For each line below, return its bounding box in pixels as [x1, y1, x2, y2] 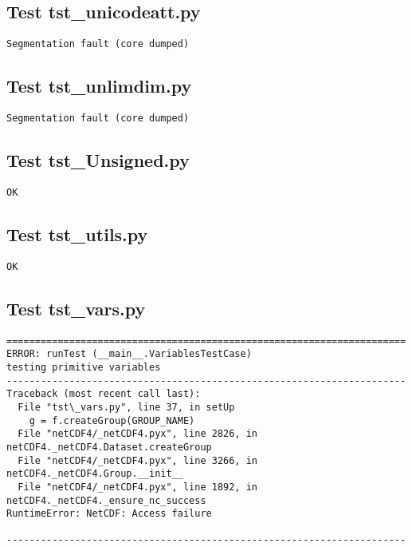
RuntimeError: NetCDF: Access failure [6, 508, 212, 520]
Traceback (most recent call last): [6, 388, 201, 400]
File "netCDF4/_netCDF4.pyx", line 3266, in [18, 454, 257, 466]
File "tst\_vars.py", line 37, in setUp [18, 401, 235, 413]
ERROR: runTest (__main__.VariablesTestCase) [6, 348, 252, 360]
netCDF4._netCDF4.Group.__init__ [6, 468, 183, 480]
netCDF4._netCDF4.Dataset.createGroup [6, 441, 212, 453]
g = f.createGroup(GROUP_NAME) [29, 414, 195, 426]
